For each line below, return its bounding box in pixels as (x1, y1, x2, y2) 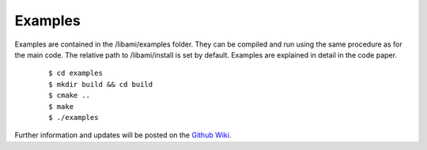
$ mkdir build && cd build (48, 80, 153, 88)
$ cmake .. (48, 91, 91, 100)
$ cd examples (48, 69, 103, 78)
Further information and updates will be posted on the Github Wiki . (14, 130, 232, 140)
